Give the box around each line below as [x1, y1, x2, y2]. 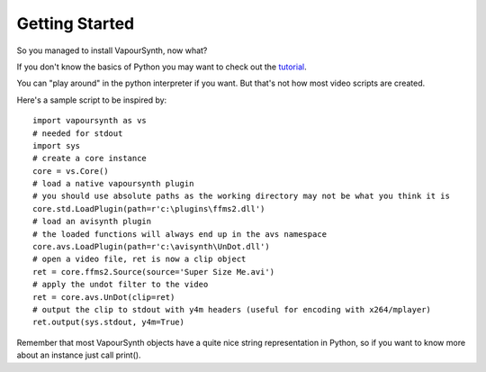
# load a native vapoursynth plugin [32, 178, 194, 189]
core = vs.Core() [32, 166, 109, 176]
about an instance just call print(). [16, 349, 141, 360]
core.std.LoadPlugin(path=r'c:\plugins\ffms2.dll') [32, 204, 265, 213]
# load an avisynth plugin [32, 216, 152, 227]
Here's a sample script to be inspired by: [16, 95, 167, 105]
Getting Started [16, 14, 135, 33]
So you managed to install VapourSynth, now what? [16, 45, 208, 56]
